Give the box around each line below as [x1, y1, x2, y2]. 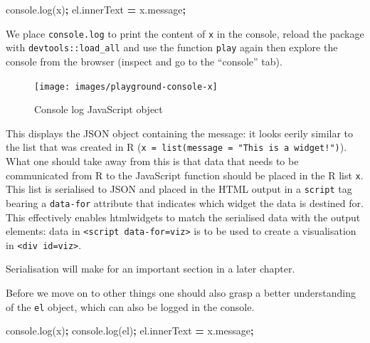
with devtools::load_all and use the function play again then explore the [6, 40, 338, 55]
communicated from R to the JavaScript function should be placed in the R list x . [6, 167, 364, 182]
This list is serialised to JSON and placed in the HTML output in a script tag [6, 181, 352, 196]
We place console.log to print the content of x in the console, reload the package [6, 26, 364, 41]
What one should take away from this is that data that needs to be [6, 154, 299, 168]
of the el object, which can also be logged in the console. [6, 299, 255, 314]
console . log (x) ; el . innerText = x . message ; [6, 2, 186, 16]
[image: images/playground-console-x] [34, 81, 218, 92]
